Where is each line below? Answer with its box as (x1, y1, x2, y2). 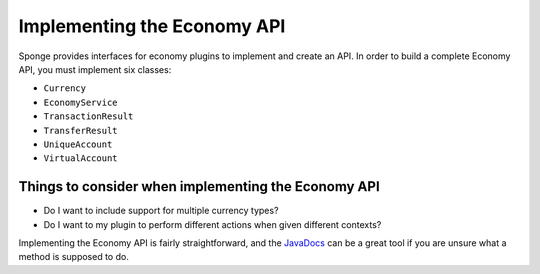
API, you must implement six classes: (18, 63, 172, 75)
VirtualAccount (43, 153, 119, 164)
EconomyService (43, 96, 119, 108)
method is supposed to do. (18, 251, 129, 263)
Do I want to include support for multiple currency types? (43, 205, 279, 217)
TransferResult (43, 125, 119, 136)
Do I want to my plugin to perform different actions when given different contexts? (43, 218, 382, 230)
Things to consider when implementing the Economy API (18, 178, 380, 195)
